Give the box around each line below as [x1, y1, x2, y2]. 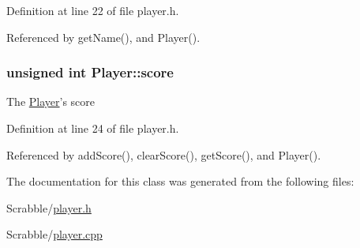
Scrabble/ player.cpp [6, 226, 103, 242]
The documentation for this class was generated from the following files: [6, 173, 354, 190]
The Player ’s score [6, 93, 96, 110]
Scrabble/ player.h [6, 199, 92, 216]
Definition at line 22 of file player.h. [6, 2, 179, 18]
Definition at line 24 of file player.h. [6, 120, 179, 136]
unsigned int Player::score [6, 62, 174, 82]
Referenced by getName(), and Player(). [6, 28, 201, 45]
